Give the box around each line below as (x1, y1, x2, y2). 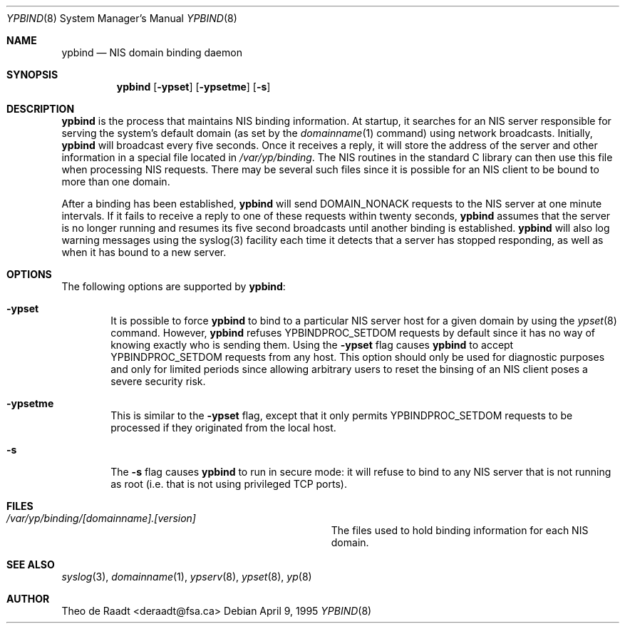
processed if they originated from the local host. (110, 421, 336, 434)
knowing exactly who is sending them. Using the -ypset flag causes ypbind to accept (110, 339, 514, 351)
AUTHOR (6, 593, 50, 605)
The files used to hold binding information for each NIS (331, 524, 589, 536)
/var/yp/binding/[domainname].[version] (6, 512, 196, 524)
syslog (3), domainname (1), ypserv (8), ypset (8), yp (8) (61, 571, 312, 583)
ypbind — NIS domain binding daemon (61, 46, 242, 58)
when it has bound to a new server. (61, 246, 227, 258)
